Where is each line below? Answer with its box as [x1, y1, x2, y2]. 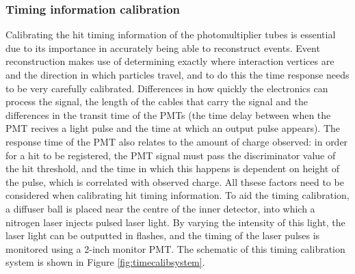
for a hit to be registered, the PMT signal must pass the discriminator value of [5, 148, 336, 162]
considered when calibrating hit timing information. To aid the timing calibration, [5, 188, 350, 202]
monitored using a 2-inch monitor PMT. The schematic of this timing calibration [5, 241, 345, 256]
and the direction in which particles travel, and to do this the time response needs [5, 68, 350, 81]
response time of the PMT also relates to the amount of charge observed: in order [5, 134, 348, 148]
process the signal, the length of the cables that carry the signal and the [5, 94, 308, 109]
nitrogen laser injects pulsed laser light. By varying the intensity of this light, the [5, 215, 345, 229]
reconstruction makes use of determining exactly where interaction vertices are [5, 54, 334, 68]
